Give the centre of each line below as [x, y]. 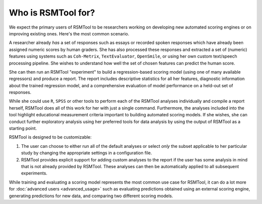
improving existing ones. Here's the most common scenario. [69, 33]
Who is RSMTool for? [52, 13]
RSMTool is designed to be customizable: [50, 137]
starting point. [23, 128]
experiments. [34, 173]
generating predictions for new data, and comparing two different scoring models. [91, 196]
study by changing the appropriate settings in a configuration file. [87, 153]
